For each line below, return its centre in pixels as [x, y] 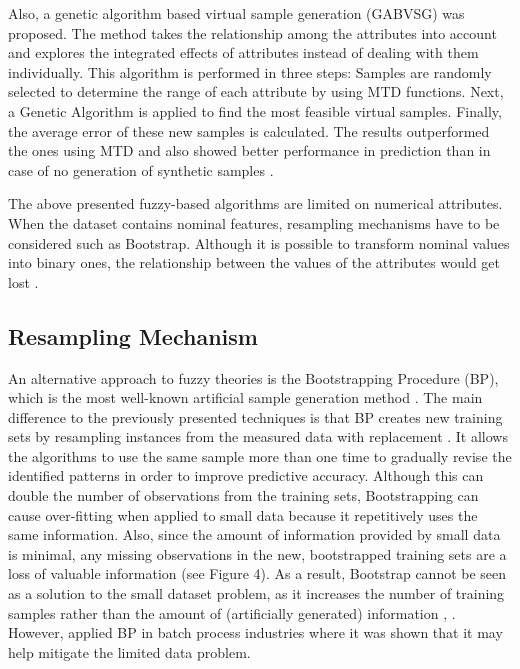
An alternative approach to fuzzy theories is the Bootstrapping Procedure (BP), [253, 377]
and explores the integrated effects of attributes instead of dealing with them [243, 52]
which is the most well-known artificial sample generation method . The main [245, 397]
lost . [23, 281]
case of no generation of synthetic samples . [141, 169]
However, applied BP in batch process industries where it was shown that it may [255, 632]
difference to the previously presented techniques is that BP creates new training [255, 416]
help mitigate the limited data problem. [129, 651]
